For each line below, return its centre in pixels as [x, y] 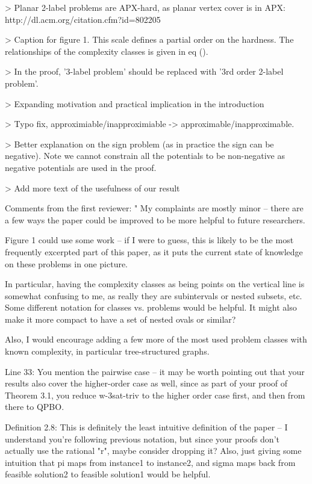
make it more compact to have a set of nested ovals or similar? [120, 319]
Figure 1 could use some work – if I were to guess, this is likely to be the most [149, 240]
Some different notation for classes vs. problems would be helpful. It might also [151, 307]
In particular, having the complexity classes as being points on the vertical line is [155, 284]
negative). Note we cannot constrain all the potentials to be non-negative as [145, 156]
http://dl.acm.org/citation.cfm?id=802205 [83, 19]
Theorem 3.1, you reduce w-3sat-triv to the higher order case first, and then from [155, 395]
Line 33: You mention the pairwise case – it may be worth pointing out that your [155, 371]
